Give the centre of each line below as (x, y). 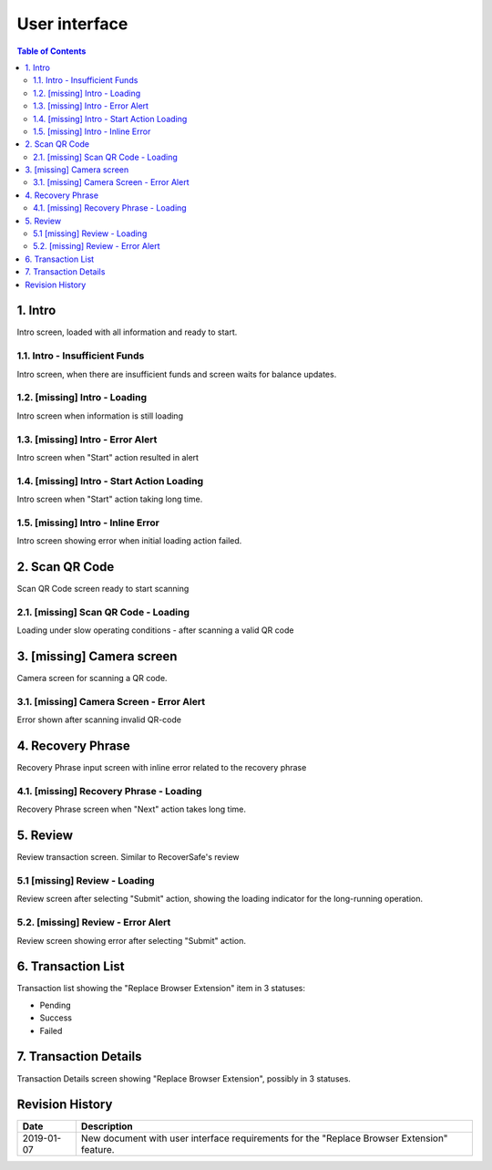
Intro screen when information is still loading (100, 416)
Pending (56, 1005)
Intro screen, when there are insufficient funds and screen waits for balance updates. (177, 374)
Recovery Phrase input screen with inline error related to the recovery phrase (162, 768)
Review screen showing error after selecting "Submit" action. (131, 940)
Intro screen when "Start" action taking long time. (110, 499)
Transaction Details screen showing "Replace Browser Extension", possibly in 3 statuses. (184, 1078)
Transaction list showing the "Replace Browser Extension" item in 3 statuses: (161, 989)
